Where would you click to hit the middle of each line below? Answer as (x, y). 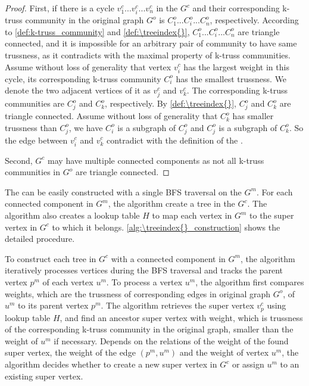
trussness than (31, 127)
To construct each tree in (51, 258)
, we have (86, 127)
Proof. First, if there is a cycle (60, 8)
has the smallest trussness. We (231, 78)
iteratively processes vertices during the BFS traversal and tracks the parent (144, 270)
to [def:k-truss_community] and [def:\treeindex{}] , (97, 31)
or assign (248, 364)
